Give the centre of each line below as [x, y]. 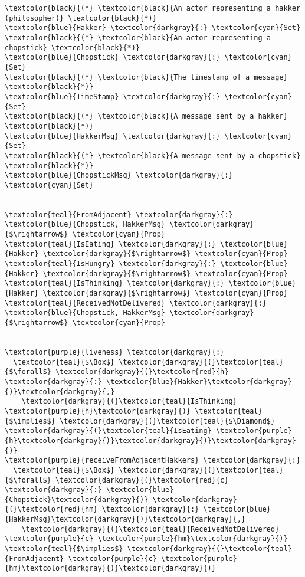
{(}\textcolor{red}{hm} [51, 509]
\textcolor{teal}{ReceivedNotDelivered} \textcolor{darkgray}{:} [136, 303]
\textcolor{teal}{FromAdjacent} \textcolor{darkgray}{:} [119, 214]
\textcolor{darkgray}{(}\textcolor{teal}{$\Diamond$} [168, 421]
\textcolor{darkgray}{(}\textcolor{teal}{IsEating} [108, 431]
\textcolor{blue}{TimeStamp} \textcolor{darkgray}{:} [113, 96]
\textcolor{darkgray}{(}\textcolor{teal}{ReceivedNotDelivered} [150, 529]
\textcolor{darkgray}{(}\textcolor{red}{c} [142, 480]
